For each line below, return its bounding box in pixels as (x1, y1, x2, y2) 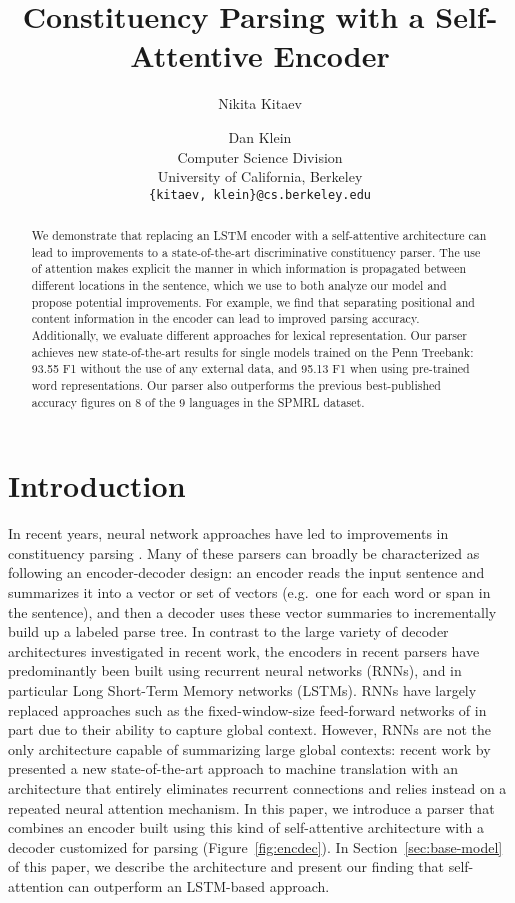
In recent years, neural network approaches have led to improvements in (8, 523, 449, 544)
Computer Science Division (177, 146, 343, 167)
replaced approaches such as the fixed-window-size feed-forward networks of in (8, 699, 487, 720)
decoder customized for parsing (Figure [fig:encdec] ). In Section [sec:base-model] (8, 836, 503, 857)
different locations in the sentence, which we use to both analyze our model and (31, 277, 447, 294)
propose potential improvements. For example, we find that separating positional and (31, 293, 475, 310)
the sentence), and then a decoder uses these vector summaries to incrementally (8, 601, 497, 622)
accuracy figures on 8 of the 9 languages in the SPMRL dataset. (31, 393, 365, 410)
